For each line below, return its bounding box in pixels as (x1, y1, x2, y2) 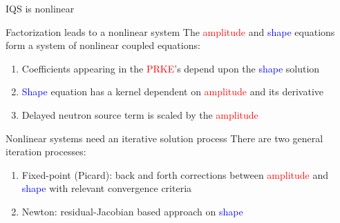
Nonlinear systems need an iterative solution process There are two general (6, 130, 323, 145)
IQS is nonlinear (6, 1, 75, 15)
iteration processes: (6, 144, 86, 159)
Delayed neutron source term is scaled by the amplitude (21, 107, 258, 122)
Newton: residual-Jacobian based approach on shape (21, 204, 243, 218)
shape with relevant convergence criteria (21, 181, 192, 195)
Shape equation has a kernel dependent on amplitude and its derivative (21, 84, 324, 99)
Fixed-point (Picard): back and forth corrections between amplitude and (21, 167, 329, 182)
